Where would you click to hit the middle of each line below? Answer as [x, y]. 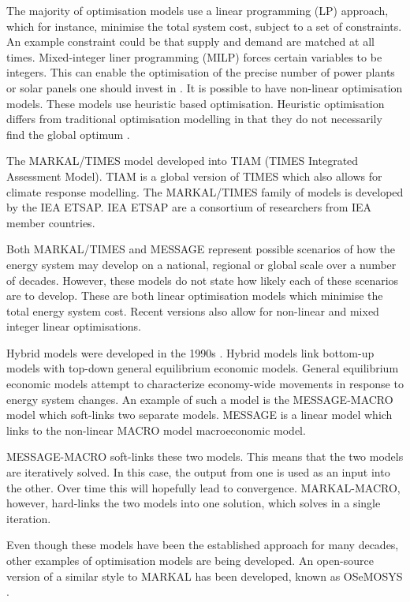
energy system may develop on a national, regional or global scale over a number [201, 264]
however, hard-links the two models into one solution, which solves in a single [194, 503]
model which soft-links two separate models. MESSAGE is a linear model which [199, 415]
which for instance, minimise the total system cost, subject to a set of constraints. [204, 26]
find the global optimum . [68, 134]
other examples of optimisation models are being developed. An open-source [190, 560]
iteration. [29, 518]
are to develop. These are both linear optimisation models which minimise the [195, 295]
